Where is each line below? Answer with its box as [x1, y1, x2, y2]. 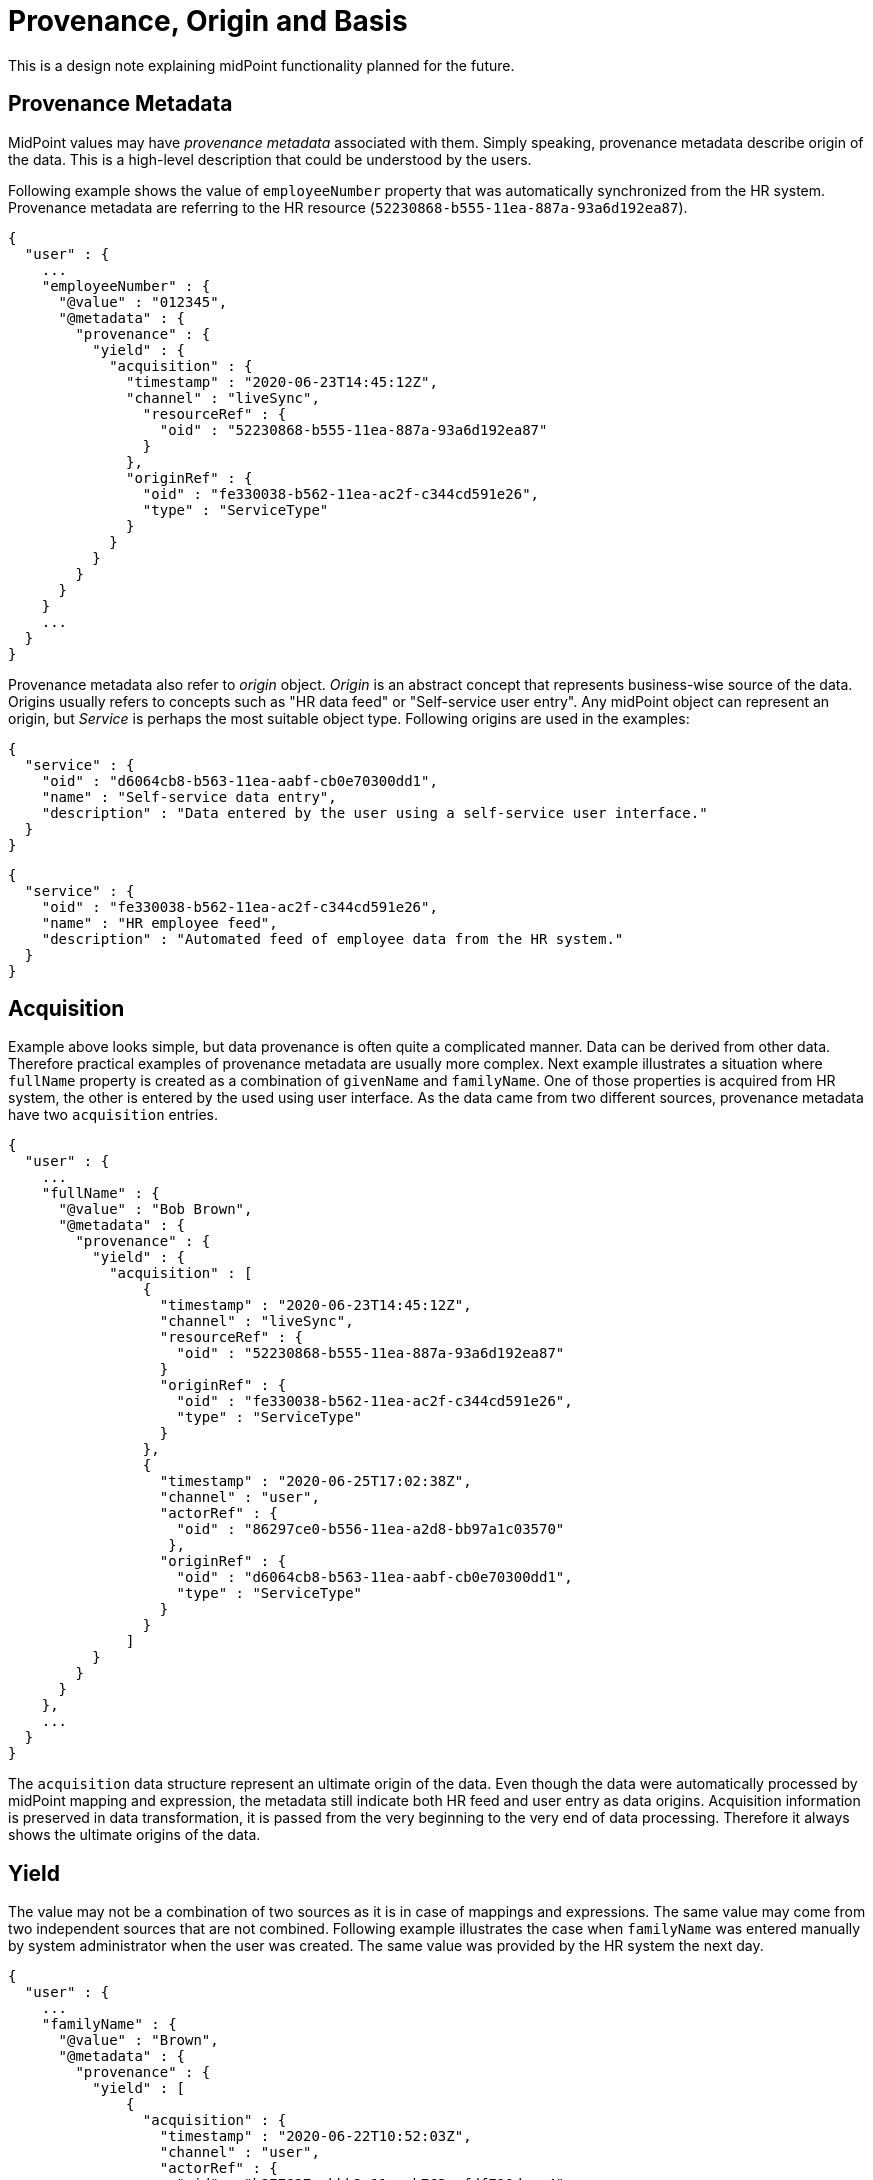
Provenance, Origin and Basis [8, 4, 408, 38]
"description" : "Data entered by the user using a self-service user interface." [41, 804, 708, 821]
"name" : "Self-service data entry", [41, 788, 337, 805]
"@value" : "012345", [58, 293, 228, 310]
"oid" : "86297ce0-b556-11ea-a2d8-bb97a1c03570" [176, 1521, 565, 1538]
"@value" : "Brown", [58, 2032, 219, 2049]
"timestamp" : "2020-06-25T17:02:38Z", [159, 1473, 472, 1490]
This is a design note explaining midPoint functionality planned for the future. [8, 56, 515, 74]
